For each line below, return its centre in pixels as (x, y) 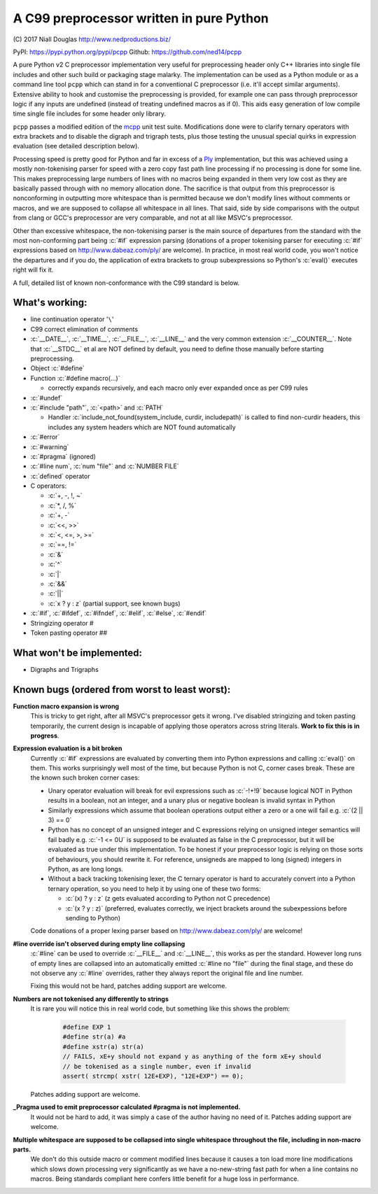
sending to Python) (93, 918)
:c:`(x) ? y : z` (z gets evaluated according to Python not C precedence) (168, 899)
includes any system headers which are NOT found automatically (142, 427)
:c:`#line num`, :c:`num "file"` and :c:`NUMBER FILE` (105, 466)
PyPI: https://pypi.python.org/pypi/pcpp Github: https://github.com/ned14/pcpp (127, 52)
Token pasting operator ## (69, 633)
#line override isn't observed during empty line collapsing (99, 943)
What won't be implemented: (78, 653)
